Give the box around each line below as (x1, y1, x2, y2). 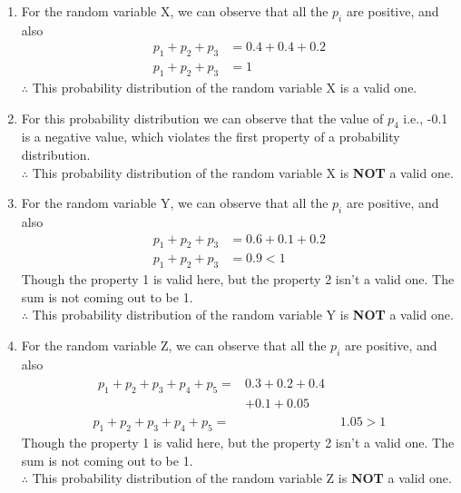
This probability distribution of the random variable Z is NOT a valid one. (32, 468, 452, 488)
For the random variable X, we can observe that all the (21, 2, 329, 20)
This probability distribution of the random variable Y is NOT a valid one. (32, 305, 454, 324)
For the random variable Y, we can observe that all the (21, 193, 329, 212)
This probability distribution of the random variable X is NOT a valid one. (32, 163, 454, 182)
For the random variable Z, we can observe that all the (21, 336, 327, 355)
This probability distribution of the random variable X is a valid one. (32, 78, 417, 97)
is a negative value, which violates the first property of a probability (21, 127, 400, 146)
